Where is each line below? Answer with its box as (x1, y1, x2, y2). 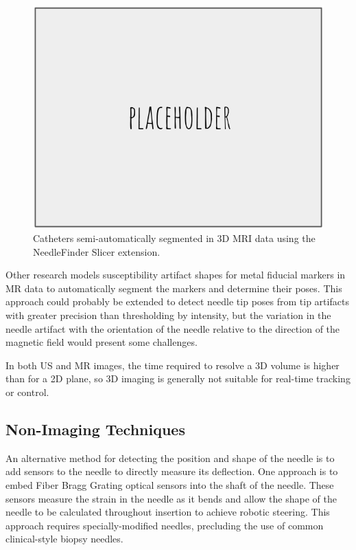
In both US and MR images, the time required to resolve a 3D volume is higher (5, 357, 340, 372)
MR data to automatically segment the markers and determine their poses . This (5, 280, 342, 295)
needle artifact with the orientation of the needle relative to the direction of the (5, 321, 340, 335)
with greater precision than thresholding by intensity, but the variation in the (5, 307, 331, 322)
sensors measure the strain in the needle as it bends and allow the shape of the (5, 491, 337, 505)
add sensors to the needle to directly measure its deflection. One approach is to (5, 464, 338, 478)
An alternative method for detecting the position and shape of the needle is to (5, 450, 335, 465)
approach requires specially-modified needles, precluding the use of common (5, 518, 324, 532)
